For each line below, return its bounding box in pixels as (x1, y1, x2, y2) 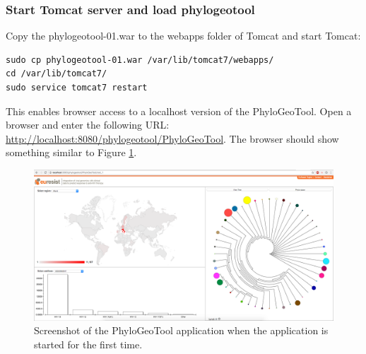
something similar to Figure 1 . (6, 145, 137, 160)
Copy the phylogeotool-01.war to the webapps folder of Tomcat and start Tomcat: (6, 28, 361, 43)
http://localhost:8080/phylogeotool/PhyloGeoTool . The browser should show (6, 131, 339, 146)
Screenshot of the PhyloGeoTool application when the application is (34, 323, 329, 338)
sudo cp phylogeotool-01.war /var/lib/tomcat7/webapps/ (6, 54, 274, 65)
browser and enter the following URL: (6, 117, 170, 132)
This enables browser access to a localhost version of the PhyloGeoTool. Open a (6, 103, 352, 118)
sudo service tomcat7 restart (6, 83, 148, 93)
